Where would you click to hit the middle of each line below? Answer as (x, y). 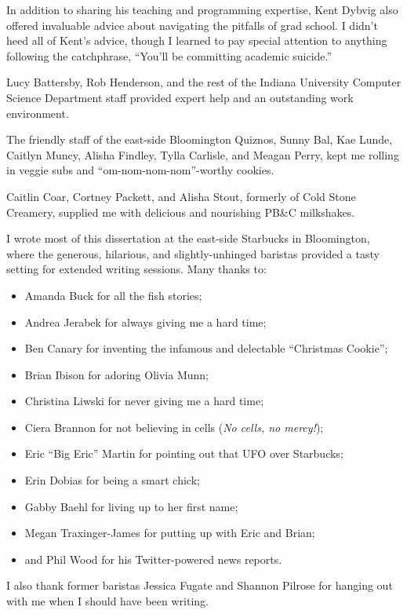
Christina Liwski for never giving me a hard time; (144, 401)
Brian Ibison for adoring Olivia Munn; (116, 374)
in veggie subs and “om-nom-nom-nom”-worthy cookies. (140, 170)
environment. (38, 113)
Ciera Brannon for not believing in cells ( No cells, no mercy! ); (174, 427)
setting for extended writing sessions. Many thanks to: (136, 269)
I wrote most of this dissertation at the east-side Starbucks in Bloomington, (188, 238)
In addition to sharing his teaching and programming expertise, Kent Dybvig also (202, 9)
